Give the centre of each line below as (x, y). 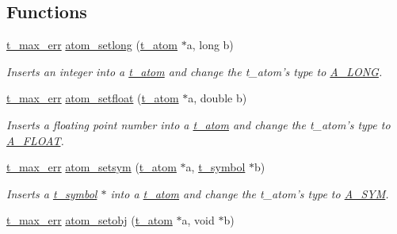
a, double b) (218, 98)
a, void (198, 220)
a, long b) (210, 45)
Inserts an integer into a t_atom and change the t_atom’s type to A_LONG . (195, 71)
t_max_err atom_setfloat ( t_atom (93, 98)
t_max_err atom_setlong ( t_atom (92, 45)
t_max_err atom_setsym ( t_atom (92, 167)
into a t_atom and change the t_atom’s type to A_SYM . (250, 193)
